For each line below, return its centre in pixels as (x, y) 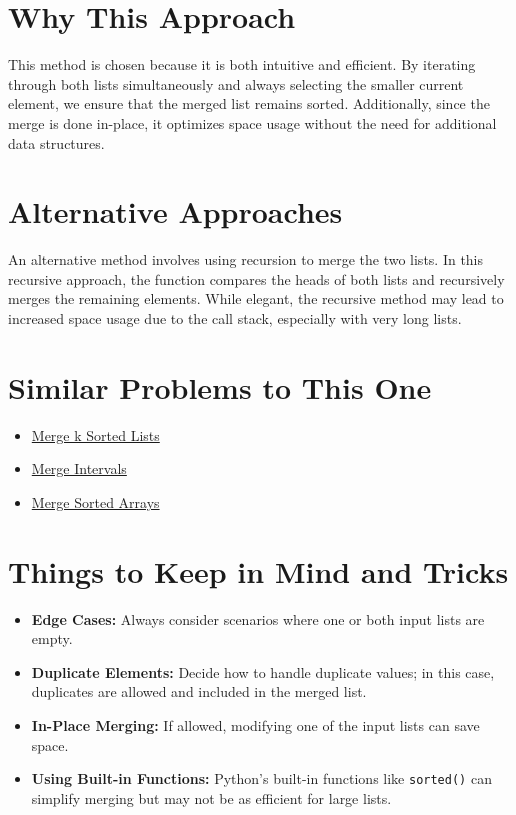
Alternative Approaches (175, 211)
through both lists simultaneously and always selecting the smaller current (236, 83)
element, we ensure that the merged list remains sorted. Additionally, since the (249, 103)
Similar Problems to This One (220, 386)
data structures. (56, 142)
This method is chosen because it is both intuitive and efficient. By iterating (242, 64)
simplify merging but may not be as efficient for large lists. (211, 797)
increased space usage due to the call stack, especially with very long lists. (235, 318)
